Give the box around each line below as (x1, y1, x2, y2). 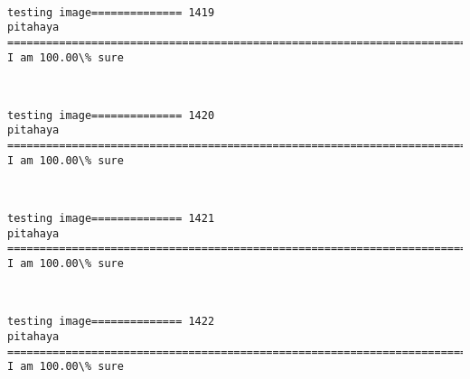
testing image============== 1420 (7, 108, 215, 122)
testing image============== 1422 (7, 315, 215, 328)
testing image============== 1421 (7, 212, 215, 226)
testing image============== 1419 (7, 5, 215, 19)
